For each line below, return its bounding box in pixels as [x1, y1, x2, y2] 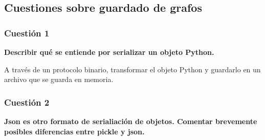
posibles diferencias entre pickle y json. [4, 126, 145, 136]
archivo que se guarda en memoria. [4, 74, 114, 85]
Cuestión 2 [4, 95, 50, 108]
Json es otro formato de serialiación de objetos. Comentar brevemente [4, 116, 257, 126]
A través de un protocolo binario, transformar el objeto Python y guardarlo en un [4, 64, 261, 74]
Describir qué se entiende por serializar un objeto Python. [4, 47, 214, 57]
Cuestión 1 [4, 26, 50, 39]
